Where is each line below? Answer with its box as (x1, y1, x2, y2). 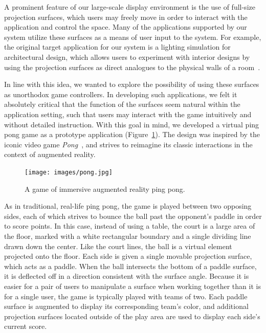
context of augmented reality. (4, 149, 96, 160)
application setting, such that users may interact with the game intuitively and (4, 108, 252, 119)
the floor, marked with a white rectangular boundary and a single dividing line (4, 230, 251, 241)
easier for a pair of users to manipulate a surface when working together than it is (4, 280, 261, 291)
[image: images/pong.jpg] (25, 168, 113, 176)
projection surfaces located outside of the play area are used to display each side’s (4, 310, 260, 321)
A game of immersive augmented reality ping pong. (25, 183, 185, 194)
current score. (4, 321, 47, 331)
